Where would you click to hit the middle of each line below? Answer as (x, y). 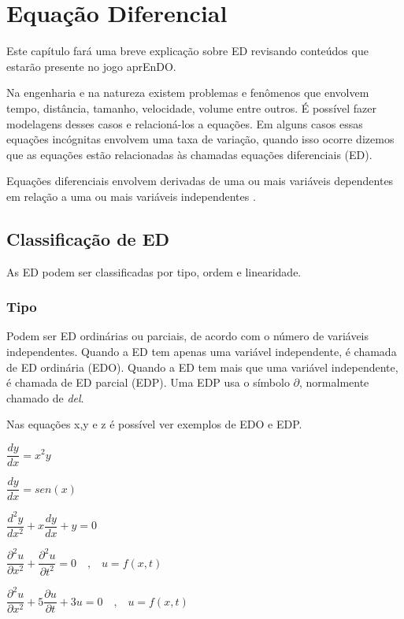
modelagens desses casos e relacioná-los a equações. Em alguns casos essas (185, 123)
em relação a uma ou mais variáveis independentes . (131, 196)
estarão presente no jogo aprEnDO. (91, 66)
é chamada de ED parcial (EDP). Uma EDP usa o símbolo (148, 382)
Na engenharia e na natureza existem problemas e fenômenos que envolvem (188, 93)
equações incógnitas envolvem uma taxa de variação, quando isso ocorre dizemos (200, 139)
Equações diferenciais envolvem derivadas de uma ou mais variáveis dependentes (200, 181)
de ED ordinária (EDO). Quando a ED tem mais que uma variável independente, (202, 367)
